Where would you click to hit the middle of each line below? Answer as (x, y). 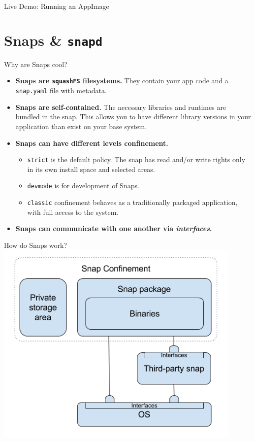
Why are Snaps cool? (36, 64)
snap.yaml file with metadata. (61, 90)
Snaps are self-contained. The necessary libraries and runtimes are (121, 107)
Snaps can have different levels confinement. (92, 143)
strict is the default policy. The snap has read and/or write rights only (136, 159)
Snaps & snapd (53, 40)
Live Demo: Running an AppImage (57, 6)
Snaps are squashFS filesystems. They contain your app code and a (122, 81)
